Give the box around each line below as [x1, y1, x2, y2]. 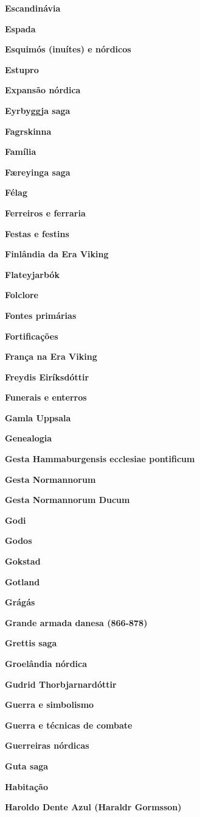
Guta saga [5, 759, 49, 772]
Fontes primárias [5, 309, 77, 321]
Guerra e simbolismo [5, 698, 94, 711]
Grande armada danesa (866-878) [5, 616, 148, 629]
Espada [5, 22, 36, 35]
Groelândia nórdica [5, 657, 88, 669]
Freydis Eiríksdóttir [5, 370, 89, 383]
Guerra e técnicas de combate [5, 718, 133, 731]
